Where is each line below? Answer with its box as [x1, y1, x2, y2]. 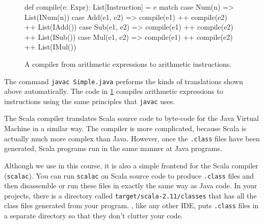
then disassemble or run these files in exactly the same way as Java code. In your [4, 180, 257, 191]
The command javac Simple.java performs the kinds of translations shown [4, 76, 243, 86]
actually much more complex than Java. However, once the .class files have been [4, 133, 260, 143]
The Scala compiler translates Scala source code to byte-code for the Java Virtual [4, 113, 259, 123]
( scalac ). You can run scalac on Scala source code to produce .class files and [4, 170, 254, 181]
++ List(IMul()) [24, 41, 76, 52]
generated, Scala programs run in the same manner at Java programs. [4, 143, 222, 154]
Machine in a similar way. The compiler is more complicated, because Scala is [4, 123, 247, 134]
